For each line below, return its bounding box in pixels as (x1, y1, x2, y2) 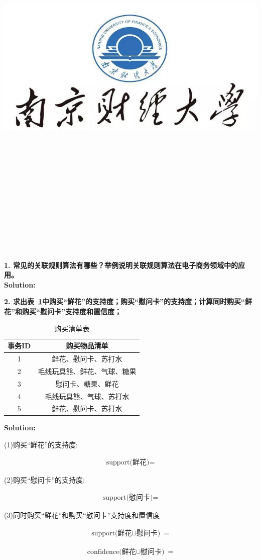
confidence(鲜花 (87, 548, 136, 555)
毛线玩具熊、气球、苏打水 (45, 391, 129, 401)
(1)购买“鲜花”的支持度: (4, 439, 78, 450)
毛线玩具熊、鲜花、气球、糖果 (38, 365, 137, 376)
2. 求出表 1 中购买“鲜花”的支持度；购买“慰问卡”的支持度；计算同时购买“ (4, 296, 245, 307)
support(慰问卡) (102, 494, 153, 502)
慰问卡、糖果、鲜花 (55, 378, 119, 389)
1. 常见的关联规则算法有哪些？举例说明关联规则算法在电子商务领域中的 (4, 259, 238, 270)
